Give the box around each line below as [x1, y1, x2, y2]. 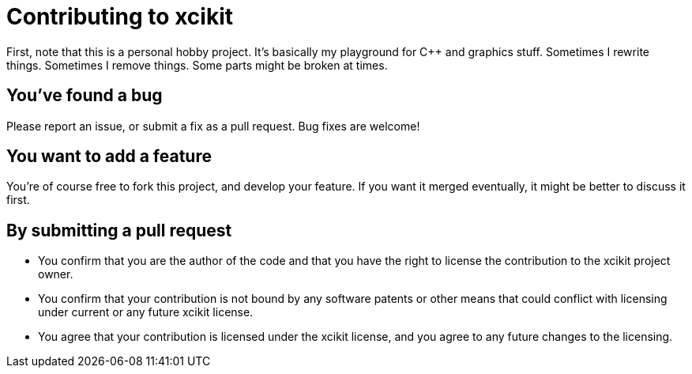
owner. [38, 267, 73, 281]
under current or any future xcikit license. [38, 305, 254, 319]
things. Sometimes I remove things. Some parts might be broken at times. [6, 58, 388, 72]
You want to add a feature [6, 146, 212, 167]
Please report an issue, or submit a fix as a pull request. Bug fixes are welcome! [6, 119, 420, 133]
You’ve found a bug [6, 85, 163, 106]
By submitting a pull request [6, 220, 232, 240]
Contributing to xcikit [6, 3, 233, 30]
